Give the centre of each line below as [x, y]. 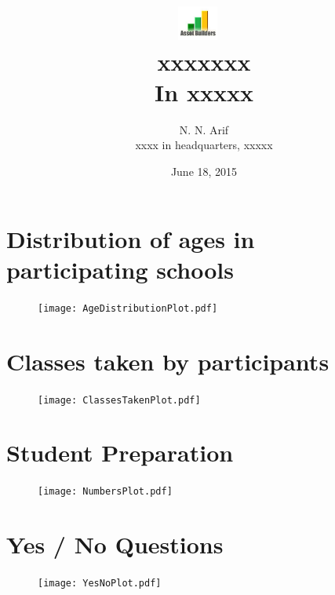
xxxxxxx [204, 61]
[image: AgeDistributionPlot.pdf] [128, 308]
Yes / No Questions [115, 544]
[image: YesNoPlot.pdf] [100, 584]
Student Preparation [120, 453]
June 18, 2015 [204, 172]
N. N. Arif [204, 129]
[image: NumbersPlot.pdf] [105, 492]
